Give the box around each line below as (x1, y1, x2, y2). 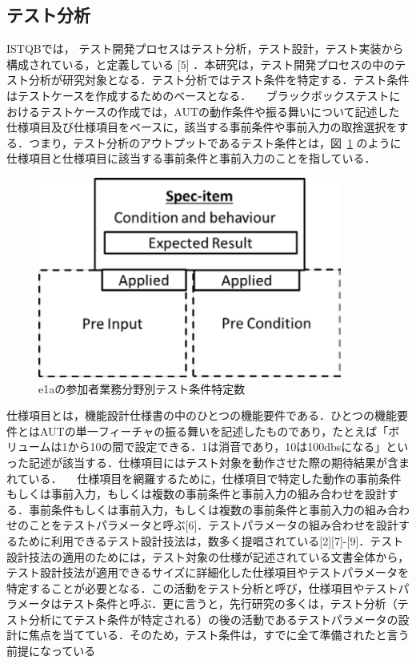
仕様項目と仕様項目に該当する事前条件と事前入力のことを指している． (6, 150, 376, 167)
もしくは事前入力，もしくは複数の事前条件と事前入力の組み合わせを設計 (6, 485, 387, 502)
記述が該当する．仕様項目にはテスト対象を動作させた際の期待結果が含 (28, 453, 398, 470)
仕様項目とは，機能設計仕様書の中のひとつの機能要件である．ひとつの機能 (6, 407, 397, 424)
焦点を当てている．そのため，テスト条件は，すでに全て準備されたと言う (28, 626, 410, 643)
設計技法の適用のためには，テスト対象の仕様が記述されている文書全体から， (6, 548, 410, 565)
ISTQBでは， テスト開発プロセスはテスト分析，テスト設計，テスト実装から (6, 40, 404, 57)
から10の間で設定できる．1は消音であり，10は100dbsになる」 (67, 438, 386, 455)
